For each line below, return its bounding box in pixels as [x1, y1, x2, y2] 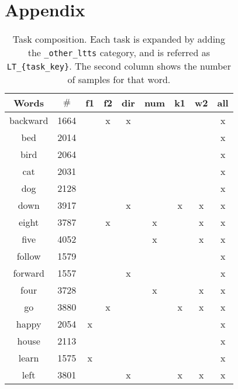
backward [9, 113, 49, 128]
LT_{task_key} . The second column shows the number [6, 59, 231, 73]
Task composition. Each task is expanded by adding [12, 32, 225, 46]
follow [16, 249, 41, 263]
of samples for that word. [67, 73, 171, 87]
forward [13, 266, 44, 280]
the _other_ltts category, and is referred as [27, 46, 210, 60]
